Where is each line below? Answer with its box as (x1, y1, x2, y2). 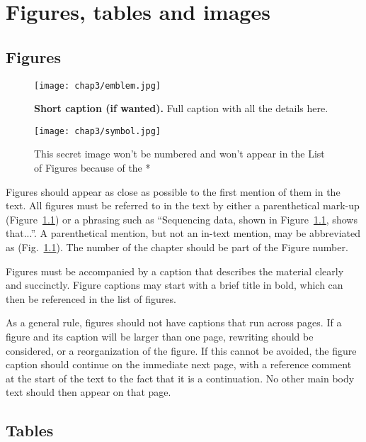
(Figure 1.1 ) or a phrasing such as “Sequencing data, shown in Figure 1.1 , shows (6, 211, 358, 226)
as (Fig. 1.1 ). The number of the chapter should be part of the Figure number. (6, 240, 348, 255)
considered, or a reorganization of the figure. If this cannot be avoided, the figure (6, 343, 357, 358)
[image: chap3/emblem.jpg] (34, 80, 161, 91)
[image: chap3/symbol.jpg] (34, 126, 161, 136)
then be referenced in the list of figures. (6, 291, 176, 306)
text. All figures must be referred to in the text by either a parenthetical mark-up (6, 198, 360, 213)
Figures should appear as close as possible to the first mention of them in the (6, 184, 341, 199)
